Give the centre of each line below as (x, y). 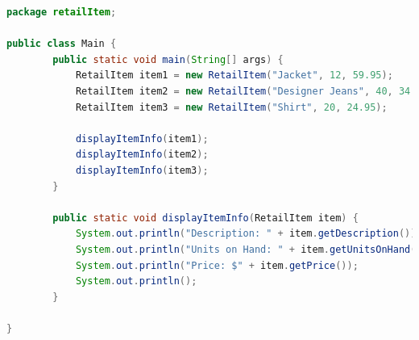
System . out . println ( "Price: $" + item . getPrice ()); (217, 265)
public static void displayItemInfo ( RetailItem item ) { (205, 218)
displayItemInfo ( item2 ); (142, 155)
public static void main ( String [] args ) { (168, 59)
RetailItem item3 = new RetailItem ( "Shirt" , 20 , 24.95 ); (231, 107)
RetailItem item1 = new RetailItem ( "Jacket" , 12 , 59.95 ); (234, 76)
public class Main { (62, 44)
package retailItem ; (62, 12)
